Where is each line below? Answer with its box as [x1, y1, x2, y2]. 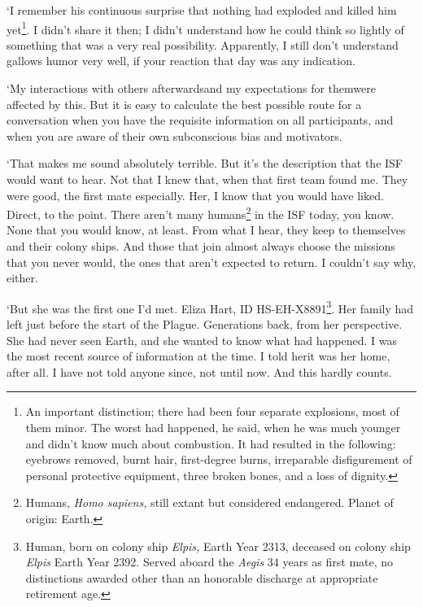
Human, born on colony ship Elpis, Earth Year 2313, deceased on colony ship [25, 537, 411, 554]
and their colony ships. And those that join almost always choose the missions [7, 238, 395, 255]
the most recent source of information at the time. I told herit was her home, [7, 347, 390, 365]
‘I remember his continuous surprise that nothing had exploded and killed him [7, 2, 397, 18]
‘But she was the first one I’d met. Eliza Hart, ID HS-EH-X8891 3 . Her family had [7, 297, 414, 317]
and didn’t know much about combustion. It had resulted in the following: [25, 435, 396, 452]
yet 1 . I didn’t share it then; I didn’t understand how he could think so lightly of [7, 18, 404, 37]
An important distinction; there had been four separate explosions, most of [25, 403, 399, 420]
